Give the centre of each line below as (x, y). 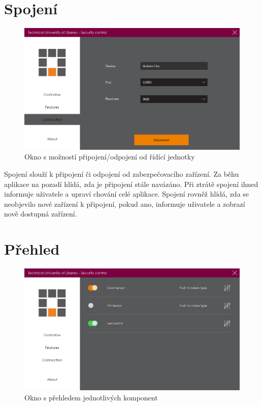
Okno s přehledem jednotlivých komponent (91, 397)
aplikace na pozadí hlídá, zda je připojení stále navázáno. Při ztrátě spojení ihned (131, 184)
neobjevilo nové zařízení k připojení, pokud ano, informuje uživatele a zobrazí (125, 204)
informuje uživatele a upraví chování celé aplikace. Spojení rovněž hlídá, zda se (127, 194)
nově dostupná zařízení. (41, 214)
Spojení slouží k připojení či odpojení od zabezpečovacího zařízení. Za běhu (122, 174)
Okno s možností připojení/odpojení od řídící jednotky (110, 157)
